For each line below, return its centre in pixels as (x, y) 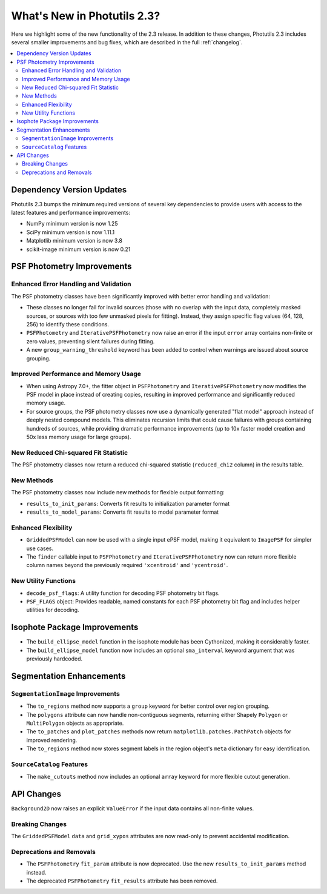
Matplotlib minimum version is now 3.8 (74, 241)
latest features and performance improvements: (71, 213)
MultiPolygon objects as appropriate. (75, 723)
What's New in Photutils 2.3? (86, 16)
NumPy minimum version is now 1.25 (72, 224)
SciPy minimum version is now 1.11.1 (71, 232)
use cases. (40, 548)
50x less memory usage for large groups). (79, 437)
